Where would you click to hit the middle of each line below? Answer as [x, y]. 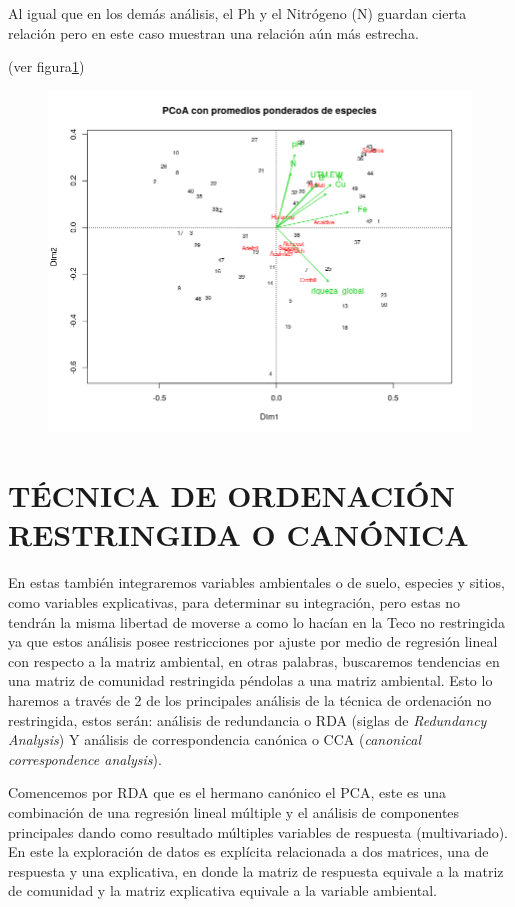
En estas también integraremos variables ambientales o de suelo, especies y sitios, [256, 582]
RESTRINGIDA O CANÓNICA [238, 534]
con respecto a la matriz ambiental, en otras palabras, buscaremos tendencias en [254, 660]
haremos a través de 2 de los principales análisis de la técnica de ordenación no [250, 699]
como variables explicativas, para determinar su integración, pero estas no [234, 601]
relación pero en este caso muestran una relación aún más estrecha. [213, 32]
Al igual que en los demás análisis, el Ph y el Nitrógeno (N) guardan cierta [237, 13]
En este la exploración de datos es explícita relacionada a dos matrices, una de [248, 851]
